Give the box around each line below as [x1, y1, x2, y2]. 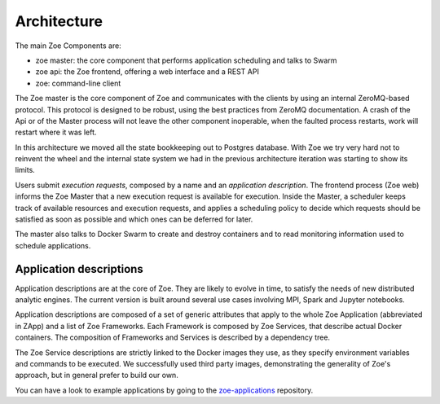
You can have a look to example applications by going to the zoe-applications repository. [15, 385, 314, 395]
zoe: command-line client [35, 78, 121, 88]
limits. [15, 165, 36, 175]
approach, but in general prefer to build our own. [15, 371, 178, 380]
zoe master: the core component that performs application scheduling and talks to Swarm [35, 55, 337, 65]
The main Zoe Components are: [15, 41, 121, 50]
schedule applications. [15, 240, 91, 250]
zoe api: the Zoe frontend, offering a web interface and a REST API [35, 67, 260, 77]
